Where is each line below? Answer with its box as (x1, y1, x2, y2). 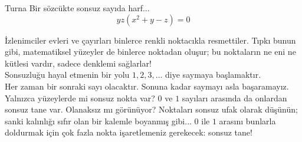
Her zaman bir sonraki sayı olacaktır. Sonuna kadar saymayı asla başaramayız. (5, 80, 289, 92)
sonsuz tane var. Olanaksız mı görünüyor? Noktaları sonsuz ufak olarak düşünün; (5, 103, 298, 115)
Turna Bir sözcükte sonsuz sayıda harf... (5, 2, 150, 14)
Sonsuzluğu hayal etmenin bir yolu (5, 68, 130, 81)
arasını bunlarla (219, 114, 276, 127)
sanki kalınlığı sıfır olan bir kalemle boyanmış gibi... (5, 114, 192, 127)
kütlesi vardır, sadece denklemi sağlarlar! (5, 57, 152, 69)
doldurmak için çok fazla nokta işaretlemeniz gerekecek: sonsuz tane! (5, 126, 252, 138)
